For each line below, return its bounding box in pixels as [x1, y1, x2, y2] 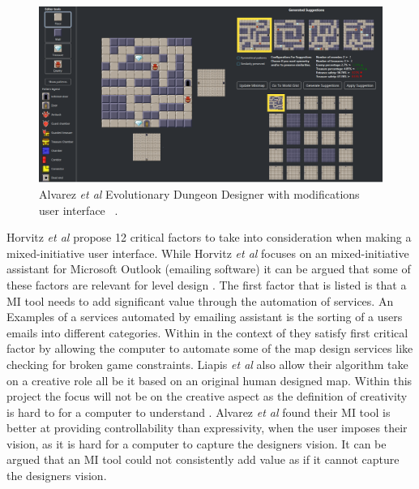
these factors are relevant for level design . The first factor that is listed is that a [6, 276, 407, 293]
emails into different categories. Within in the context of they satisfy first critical [6, 324, 408, 341]
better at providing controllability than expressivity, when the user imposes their [6, 419, 408, 436]
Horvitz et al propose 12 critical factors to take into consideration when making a [6, 229, 412, 246]
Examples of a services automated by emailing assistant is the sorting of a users [6, 308, 403, 325]
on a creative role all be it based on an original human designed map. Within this [6, 371, 413, 388]
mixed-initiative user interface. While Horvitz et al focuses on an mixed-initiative [6, 244, 409, 261]
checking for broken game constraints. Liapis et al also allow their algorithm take [6, 355, 408, 372]
